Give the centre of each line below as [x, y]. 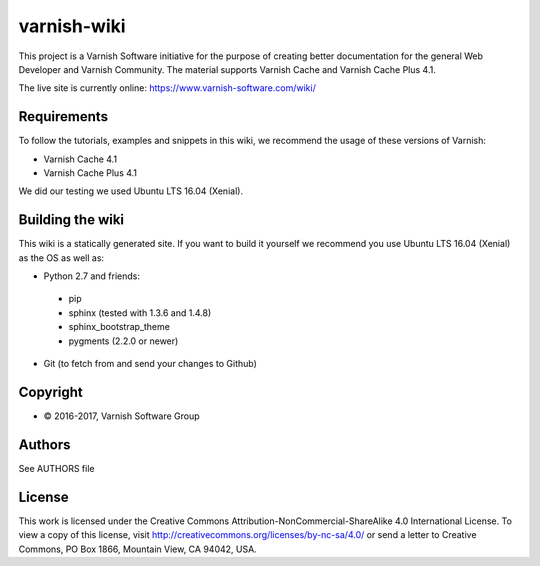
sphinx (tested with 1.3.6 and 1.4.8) [140, 312]
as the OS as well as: [61, 257]
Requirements [63, 116]
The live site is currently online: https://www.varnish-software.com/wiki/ [167, 88]
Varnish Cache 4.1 [80, 159]
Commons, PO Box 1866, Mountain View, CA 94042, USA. [137, 549]
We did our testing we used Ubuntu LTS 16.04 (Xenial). [131, 191]
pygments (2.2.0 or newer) [123, 341]
